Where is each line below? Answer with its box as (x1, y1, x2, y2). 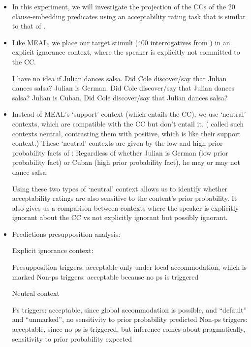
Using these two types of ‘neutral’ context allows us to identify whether (12, 183, 227, 193)
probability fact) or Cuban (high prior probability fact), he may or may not (12, 157, 240, 167)
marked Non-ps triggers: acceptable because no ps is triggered (12, 271, 199, 282)
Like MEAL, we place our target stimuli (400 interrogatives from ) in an (12, 37, 230, 47)
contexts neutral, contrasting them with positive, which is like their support (12, 128, 241, 138)
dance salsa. (12, 166, 48, 177)
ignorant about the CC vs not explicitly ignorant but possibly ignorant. (12, 212, 228, 222)
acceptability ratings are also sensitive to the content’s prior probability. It (12, 193, 237, 203)
